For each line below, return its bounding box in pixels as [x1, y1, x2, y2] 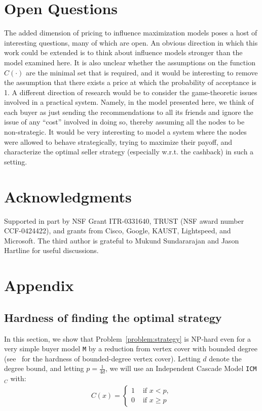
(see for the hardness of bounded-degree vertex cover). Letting [4, 353, 201, 363]
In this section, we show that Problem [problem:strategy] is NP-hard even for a [4, 333, 251, 344]
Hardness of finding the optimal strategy [4, 309, 222, 325]
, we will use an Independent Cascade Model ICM [105, 363, 257, 374]
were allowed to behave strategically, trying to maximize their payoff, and [4, 136, 233, 147]
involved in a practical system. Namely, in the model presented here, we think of [4, 97, 254, 107]
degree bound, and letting [4, 363, 84, 374]
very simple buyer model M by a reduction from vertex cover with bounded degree [4, 343, 257, 354]
